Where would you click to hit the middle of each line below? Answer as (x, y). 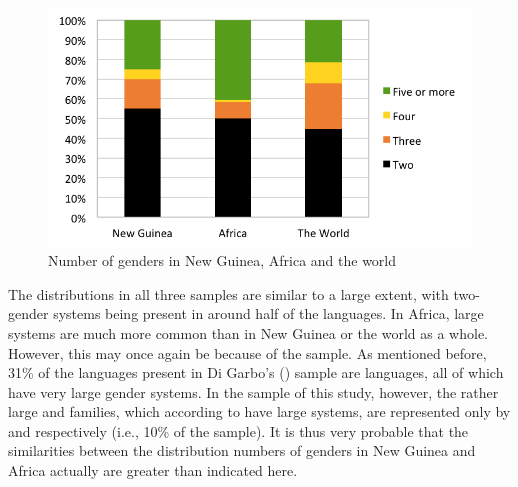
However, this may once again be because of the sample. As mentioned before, (247, 352)
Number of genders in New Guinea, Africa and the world (222, 260)
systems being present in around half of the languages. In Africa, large (268, 313)
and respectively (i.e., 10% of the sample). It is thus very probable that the (238, 430)
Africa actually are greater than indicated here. (153, 470)
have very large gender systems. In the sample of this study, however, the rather (253, 391)
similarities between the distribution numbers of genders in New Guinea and (242, 450)
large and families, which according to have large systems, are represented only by (259, 411)
